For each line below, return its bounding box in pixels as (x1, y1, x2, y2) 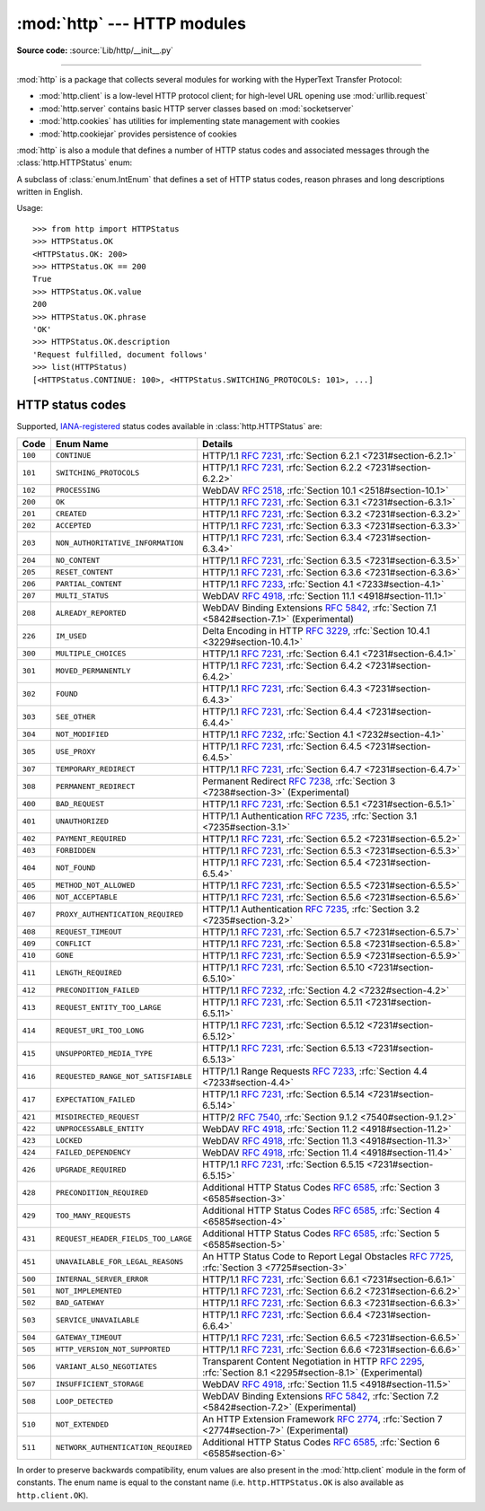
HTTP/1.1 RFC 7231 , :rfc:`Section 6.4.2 (202, 659, 363, 672)
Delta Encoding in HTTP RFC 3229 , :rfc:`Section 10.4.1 (202, 624, 430, 637)
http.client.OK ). (16, 1489, 89, 1500)
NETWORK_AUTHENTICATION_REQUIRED (55, 1443, 193, 1453)
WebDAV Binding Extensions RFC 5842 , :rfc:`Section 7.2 (202, 1390, 439, 1402)
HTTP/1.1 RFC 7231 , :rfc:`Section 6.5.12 (202, 1019, 366, 1032)
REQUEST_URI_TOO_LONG (55, 1026, 145, 1036)
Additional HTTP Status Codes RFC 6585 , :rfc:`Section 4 (202, 1204, 440, 1217)
